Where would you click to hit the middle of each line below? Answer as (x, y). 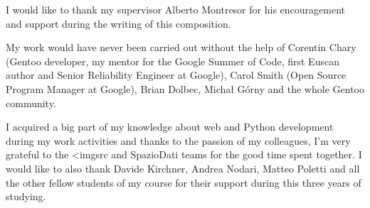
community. (31, 103)
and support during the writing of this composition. (118, 23)
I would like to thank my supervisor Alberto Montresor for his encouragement (175, 9)
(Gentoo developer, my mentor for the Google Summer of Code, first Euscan (173, 61)
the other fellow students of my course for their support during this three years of (184, 182)
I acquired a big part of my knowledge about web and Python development (170, 127)
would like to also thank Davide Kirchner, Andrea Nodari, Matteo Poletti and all (183, 168)
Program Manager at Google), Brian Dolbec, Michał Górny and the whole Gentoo (185, 88)
